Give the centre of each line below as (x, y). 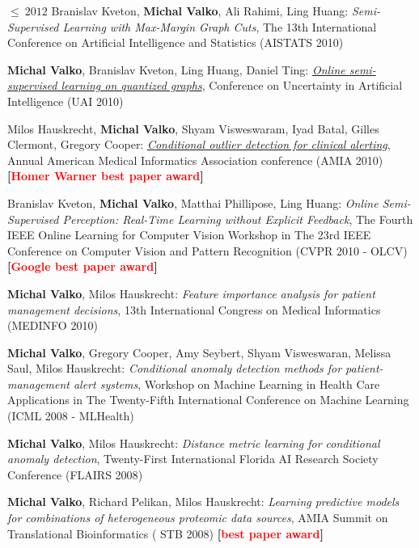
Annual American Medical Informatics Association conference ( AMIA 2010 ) (195, 160)
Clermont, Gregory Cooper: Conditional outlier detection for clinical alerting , (199, 144)
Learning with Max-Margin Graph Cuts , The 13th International (220, 26)
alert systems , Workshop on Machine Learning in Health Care (226, 384)
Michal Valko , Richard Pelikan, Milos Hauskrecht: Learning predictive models (203, 502)
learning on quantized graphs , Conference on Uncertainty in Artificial (232, 85)
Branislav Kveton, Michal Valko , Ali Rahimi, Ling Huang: (200, 11)
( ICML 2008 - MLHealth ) (71, 416)
